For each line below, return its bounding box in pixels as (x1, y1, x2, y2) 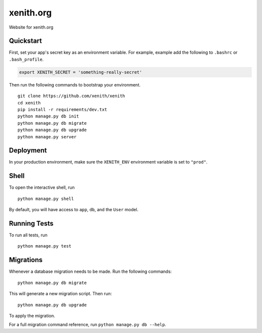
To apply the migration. (9, 313, 55, 318)
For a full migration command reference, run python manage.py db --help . (9, 322, 166, 328)
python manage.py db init (17, 114, 80, 119)
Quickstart (9, 37, 42, 45)
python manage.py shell (17, 196, 74, 201)
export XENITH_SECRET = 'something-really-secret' (19, 69, 143, 75)
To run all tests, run (9, 232, 48, 238)
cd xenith (17, 100, 41, 105)
